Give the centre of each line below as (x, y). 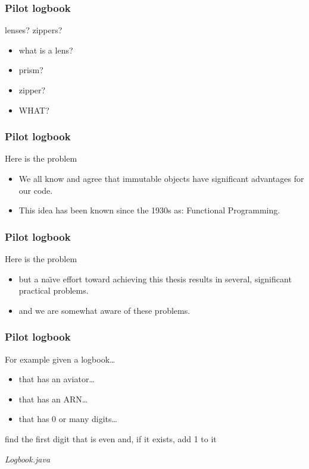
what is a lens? (46, 50)
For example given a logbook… (60, 359)
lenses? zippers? (34, 30)
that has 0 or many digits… (68, 419)
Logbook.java (28, 459)
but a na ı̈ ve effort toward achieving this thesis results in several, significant (155, 278)
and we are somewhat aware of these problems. (104, 310)
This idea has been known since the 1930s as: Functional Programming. (149, 210)
